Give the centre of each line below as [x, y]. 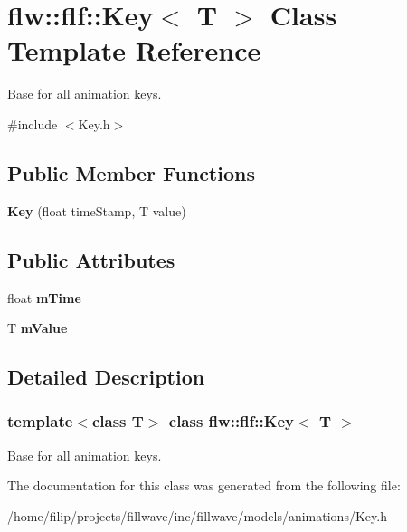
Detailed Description [106, 377]
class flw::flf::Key [232, 421]
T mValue [38, 328]
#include [33, 123]
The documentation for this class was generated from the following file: [204, 485]
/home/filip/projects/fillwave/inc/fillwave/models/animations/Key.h [197, 515]
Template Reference [134, 50]
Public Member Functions [131, 172]
